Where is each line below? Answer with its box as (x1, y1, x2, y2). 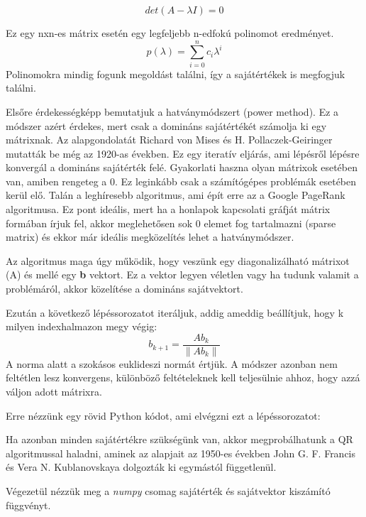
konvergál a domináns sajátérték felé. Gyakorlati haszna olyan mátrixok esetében (6, 160, 358, 175)
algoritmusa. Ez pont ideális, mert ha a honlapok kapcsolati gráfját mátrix (6, 202, 331, 217)
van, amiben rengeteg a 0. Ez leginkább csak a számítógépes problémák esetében (6, 173, 357, 188)
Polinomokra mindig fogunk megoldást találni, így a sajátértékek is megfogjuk (6, 66, 345, 81)
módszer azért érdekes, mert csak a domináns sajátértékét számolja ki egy (6, 118, 327, 133)
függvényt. (6, 497, 51, 512)
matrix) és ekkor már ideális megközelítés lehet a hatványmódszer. (6, 229, 294, 244)
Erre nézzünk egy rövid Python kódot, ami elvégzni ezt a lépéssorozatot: (6, 408, 321, 423)
